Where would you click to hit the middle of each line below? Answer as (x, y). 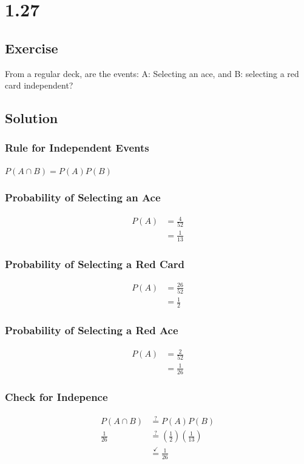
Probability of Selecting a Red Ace (92, 330)
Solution (32, 118)
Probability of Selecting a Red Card (95, 264)
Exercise (32, 48)
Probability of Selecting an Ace (83, 197)
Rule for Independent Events (77, 148)
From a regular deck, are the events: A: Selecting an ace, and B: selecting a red (152, 73)
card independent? (39, 85)
